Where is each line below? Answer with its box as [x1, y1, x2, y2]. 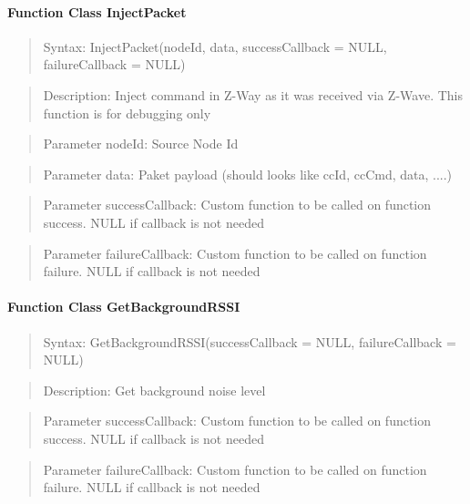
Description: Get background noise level [43, 380, 266, 399]
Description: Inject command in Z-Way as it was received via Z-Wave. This [43, 85, 463, 104]
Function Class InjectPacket [7, 2, 187, 21]
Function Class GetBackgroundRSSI [7, 297, 240, 316]
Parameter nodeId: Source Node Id [43, 134, 239, 153]
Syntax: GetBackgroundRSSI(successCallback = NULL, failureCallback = [43, 332, 456, 351]
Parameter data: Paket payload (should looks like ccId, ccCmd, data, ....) [43, 164, 453, 183]
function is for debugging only [43, 103, 211, 122]
